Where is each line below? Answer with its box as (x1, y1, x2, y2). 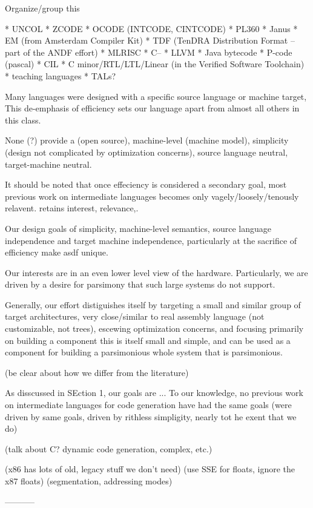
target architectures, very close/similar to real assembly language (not (5, 310, 265, 323)
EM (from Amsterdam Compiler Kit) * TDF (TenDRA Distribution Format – (5, 34, 295, 47)
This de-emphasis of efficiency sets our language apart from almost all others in (5, 102, 300, 114)
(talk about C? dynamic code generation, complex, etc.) (5, 442, 213, 455)
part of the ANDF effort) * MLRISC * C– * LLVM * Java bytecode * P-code (5, 45, 292, 58)
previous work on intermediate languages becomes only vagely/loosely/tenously (5, 190, 299, 202)
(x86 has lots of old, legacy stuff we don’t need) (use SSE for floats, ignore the (5, 463, 295, 475)
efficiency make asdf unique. (5, 246, 108, 259)
